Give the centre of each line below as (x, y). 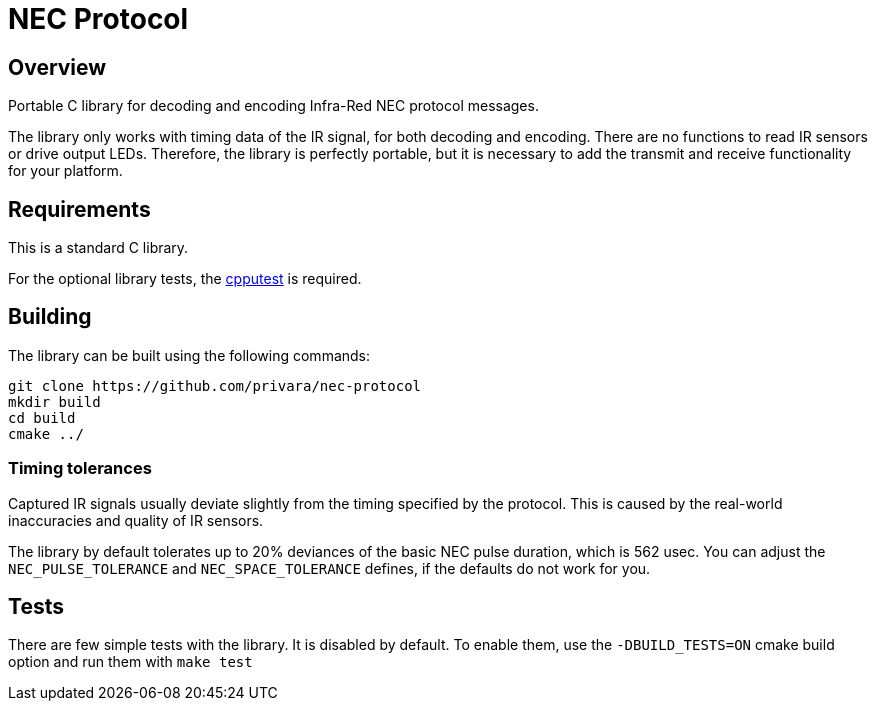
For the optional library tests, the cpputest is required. (185, 279)
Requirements (79, 209)
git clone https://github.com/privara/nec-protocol (215, 385)
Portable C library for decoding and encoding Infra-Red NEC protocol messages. (273, 106)
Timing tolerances (80, 468)
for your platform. (65, 171)
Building (50, 317)
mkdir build (54, 401)
